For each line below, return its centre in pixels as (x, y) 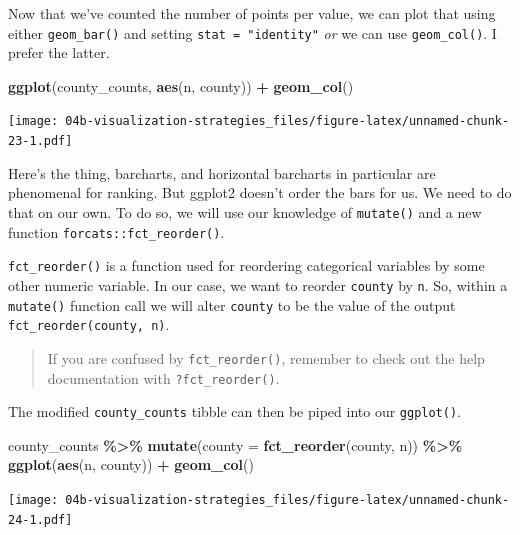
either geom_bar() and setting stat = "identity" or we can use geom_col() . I (252, 32)
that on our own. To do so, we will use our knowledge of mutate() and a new (245, 211)
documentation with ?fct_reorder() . (163, 377)
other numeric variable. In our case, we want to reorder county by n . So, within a (258, 284)
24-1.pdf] (40, 519)
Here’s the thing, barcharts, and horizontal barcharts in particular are (222, 172)
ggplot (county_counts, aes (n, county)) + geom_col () (181, 85)
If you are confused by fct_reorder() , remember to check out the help (266, 357)
